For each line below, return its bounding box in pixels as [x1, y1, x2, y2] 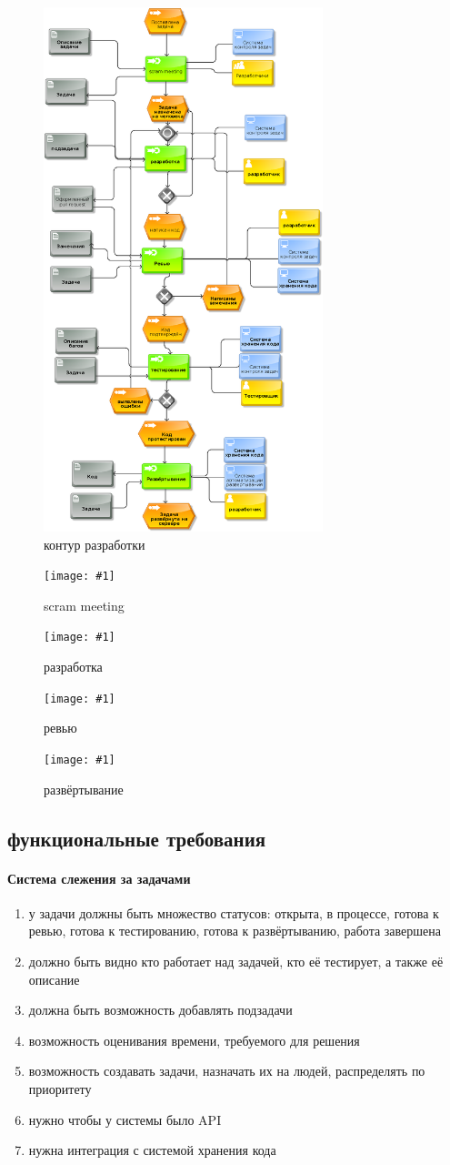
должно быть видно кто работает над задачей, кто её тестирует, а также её [28, 951, 444, 970]
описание [28, 969, 80, 988]
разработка [44, 657, 103, 676]
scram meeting [44, 595, 125, 614]
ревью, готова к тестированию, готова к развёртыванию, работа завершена [28, 921, 442, 940]
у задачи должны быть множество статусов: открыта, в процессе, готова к [28, 903, 439, 922]
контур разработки [44, 534, 145, 553]
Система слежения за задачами [7, 868, 191, 887]
